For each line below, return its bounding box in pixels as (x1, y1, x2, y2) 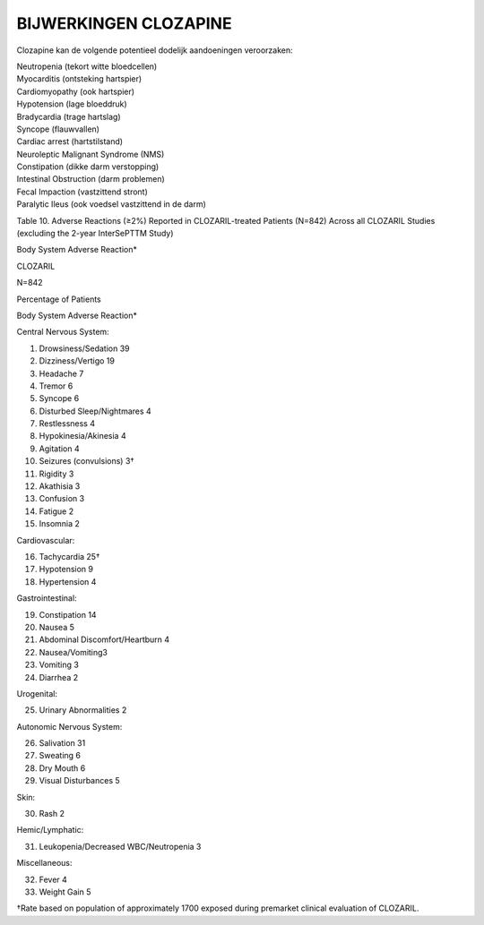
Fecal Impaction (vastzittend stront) (16, 186, 148, 197)
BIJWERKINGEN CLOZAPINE (16, 13, 232, 33)
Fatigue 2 (39, 506, 74, 517)
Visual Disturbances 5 (39, 775, 120, 786)
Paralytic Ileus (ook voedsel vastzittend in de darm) (16, 199, 206, 210)
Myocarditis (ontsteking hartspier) (16, 73, 143, 84)
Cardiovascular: (16, 535, 75, 545)
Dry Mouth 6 (39, 762, 86, 774)
